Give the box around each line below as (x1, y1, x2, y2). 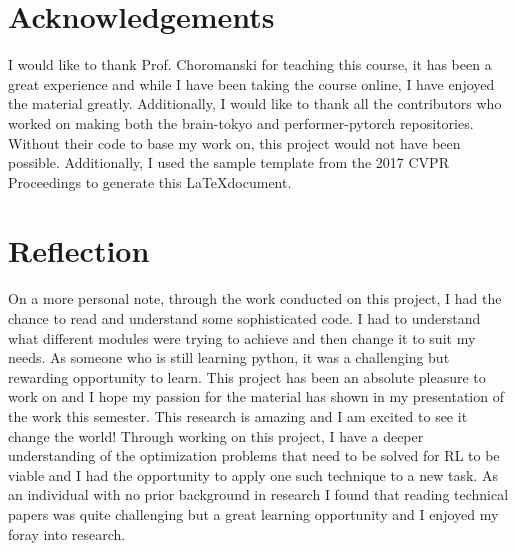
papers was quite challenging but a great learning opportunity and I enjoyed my (8, 503, 499, 524)
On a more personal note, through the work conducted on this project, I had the (8, 288, 502, 309)
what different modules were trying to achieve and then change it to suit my (8, 327, 476, 348)
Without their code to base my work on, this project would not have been (8, 132, 461, 153)
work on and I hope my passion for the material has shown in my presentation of (8, 386, 504, 407)
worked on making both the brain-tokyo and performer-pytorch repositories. (8, 112, 474, 133)
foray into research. (8, 523, 126, 544)
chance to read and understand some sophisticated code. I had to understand (8, 308, 481, 328)
